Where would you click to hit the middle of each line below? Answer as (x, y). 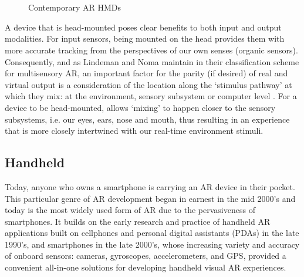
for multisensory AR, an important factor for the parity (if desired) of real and (146, 73)
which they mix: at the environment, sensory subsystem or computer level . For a (151, 96)
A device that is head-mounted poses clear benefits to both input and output (143, 27)
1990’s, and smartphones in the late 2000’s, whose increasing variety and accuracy (152, 244)
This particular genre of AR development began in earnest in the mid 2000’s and (150, 198)
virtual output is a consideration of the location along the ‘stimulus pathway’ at (148, 84)
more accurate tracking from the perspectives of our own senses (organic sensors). (151, 50)
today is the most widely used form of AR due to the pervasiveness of (130, 210)
